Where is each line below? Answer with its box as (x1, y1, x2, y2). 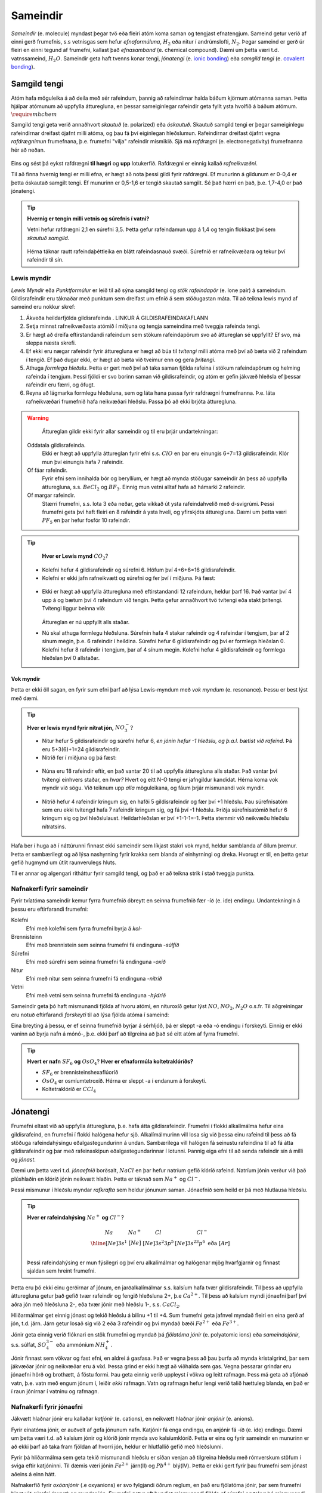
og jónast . (11, 1156, 36, 1163)
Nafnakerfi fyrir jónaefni (11, 1403, 83, 1411)
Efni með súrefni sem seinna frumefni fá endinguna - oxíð (26, 959, 166, 966)
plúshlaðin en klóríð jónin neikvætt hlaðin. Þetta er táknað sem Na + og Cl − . (11, 1174, 201, 1182)
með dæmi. (11, 695, 39, 702)
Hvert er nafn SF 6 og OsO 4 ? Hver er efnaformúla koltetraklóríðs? (27, 1058, 194, 1066)
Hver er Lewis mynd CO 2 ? (42, 552, 109, 561)
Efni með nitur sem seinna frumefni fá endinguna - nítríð (26, 975, 162, 982)
